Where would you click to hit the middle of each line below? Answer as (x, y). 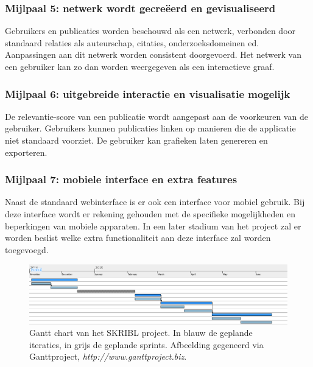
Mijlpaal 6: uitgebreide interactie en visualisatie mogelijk (148, 93)
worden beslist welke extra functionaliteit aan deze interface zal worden (138, 238)
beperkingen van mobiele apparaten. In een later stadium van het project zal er (153, 225)
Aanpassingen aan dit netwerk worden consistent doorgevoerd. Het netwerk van (153, 54)
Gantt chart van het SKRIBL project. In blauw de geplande (141, 333)
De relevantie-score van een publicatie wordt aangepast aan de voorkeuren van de (156, 116)
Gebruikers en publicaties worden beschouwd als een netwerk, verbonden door (150, 31)
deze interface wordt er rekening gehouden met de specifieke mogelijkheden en (150, 214)
